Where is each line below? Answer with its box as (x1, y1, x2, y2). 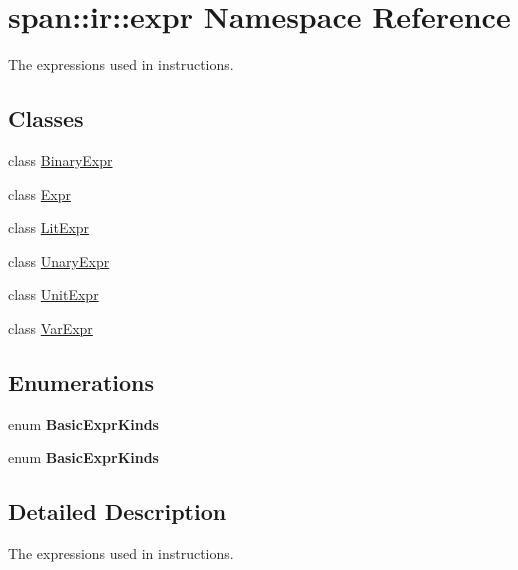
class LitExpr (8, 217, 90, 238)
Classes (8, 103, 84, 134)
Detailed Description (8, 496, 227, 527)
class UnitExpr (8, 284, 99, 305)
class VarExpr (8, 317, 93, 338)
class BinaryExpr (8, 149, 113, 170)
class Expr (8, 183, 72, 204)
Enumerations (8, 366, 155, 397)
